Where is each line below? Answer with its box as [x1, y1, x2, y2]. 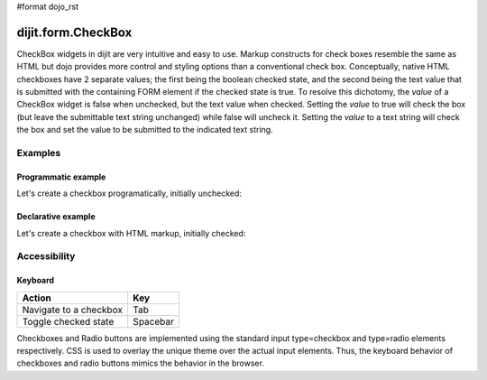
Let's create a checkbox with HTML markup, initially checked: [16, 227, 246, 238]
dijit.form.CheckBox [16, 24, 133, 40]
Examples [16, 147, 61, 160]
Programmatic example [16, 171, 106, 182]
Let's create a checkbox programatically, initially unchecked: [16, 188, 243, 199]
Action [22, 292, 51, 304]
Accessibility [16, 250, 76, 263]
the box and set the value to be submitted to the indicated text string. [16, 125, 274, 135]
